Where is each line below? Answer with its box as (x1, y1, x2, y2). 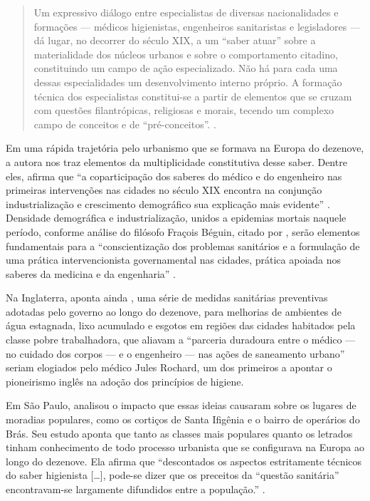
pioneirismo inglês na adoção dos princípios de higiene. (6, 373, 244, 388)
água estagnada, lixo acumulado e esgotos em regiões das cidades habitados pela (6, 318, 356, 333)
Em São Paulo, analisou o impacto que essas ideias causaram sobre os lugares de (6, 398, 356, 413)
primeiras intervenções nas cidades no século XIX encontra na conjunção (6, 182, 322, 197)
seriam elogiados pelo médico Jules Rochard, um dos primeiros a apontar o (6, 360, 332, 375)
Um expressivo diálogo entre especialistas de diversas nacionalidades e (33, 5, 339, 19)
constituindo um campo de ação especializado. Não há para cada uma (33, 61, 338, 76)
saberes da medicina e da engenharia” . (6, 266, 176, 281)
